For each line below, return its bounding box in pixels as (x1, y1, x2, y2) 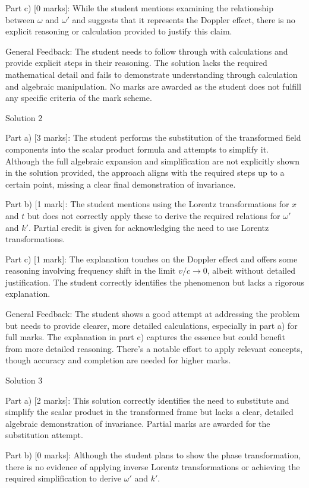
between (5, 13, 35, 26)
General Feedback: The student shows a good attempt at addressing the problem (5, 308, 300, 320)
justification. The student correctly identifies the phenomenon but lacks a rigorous (5, 275, 305, 288)
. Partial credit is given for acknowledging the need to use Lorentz (28, 221, 269, 233)
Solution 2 (5, 111, 43, 123)
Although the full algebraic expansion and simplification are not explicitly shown (5, 154, 300, 167)
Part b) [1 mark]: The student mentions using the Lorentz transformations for (5, 198, 289, 210)
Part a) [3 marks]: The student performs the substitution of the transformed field (5, 131, 301, 144)
